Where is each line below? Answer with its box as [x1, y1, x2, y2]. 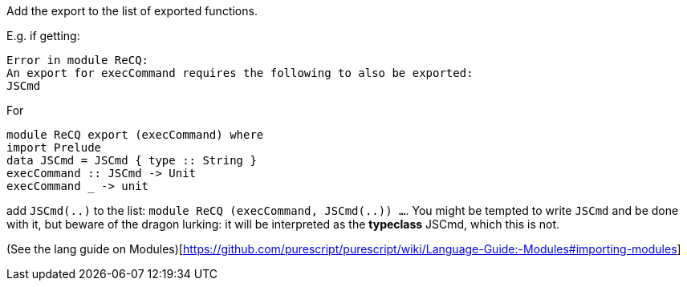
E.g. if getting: [6, 29, 80, 42]
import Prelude [6, 141, 102, 154]
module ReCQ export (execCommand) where [6, 128, 264, 141]
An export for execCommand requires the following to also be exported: [6, 67, 474, 79]
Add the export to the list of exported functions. [6, 4, 258, 18]
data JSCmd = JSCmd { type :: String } [6, 154, 257, 167]
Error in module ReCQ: [6, 54, 149, 67]
